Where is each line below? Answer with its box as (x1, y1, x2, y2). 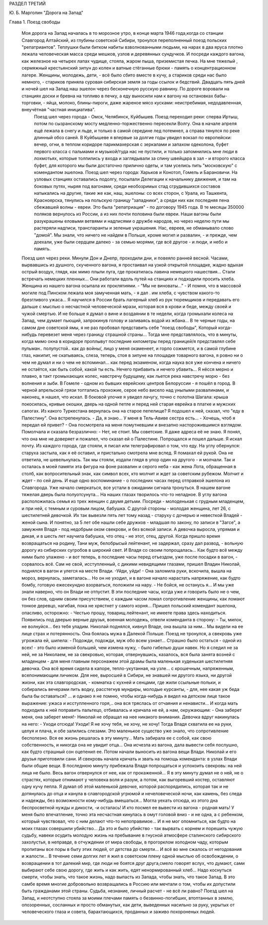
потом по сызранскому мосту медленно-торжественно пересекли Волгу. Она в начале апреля (34, 121, 237, 127)
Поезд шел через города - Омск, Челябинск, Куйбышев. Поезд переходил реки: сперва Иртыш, (34, 113, 239, 119)
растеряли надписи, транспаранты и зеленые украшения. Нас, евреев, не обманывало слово (34, 225, 234, 231)
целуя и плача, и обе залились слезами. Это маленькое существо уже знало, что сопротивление (21, 728, 229, 734)
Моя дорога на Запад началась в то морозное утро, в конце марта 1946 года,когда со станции (21, 30, 223, 36)
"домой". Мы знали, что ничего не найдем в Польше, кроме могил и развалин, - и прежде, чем (34, 232, 237, 238)
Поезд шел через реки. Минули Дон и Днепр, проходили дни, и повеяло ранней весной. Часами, (21, 255, 229, 261)
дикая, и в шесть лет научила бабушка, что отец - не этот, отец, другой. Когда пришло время (21, 533, 220, 539)
